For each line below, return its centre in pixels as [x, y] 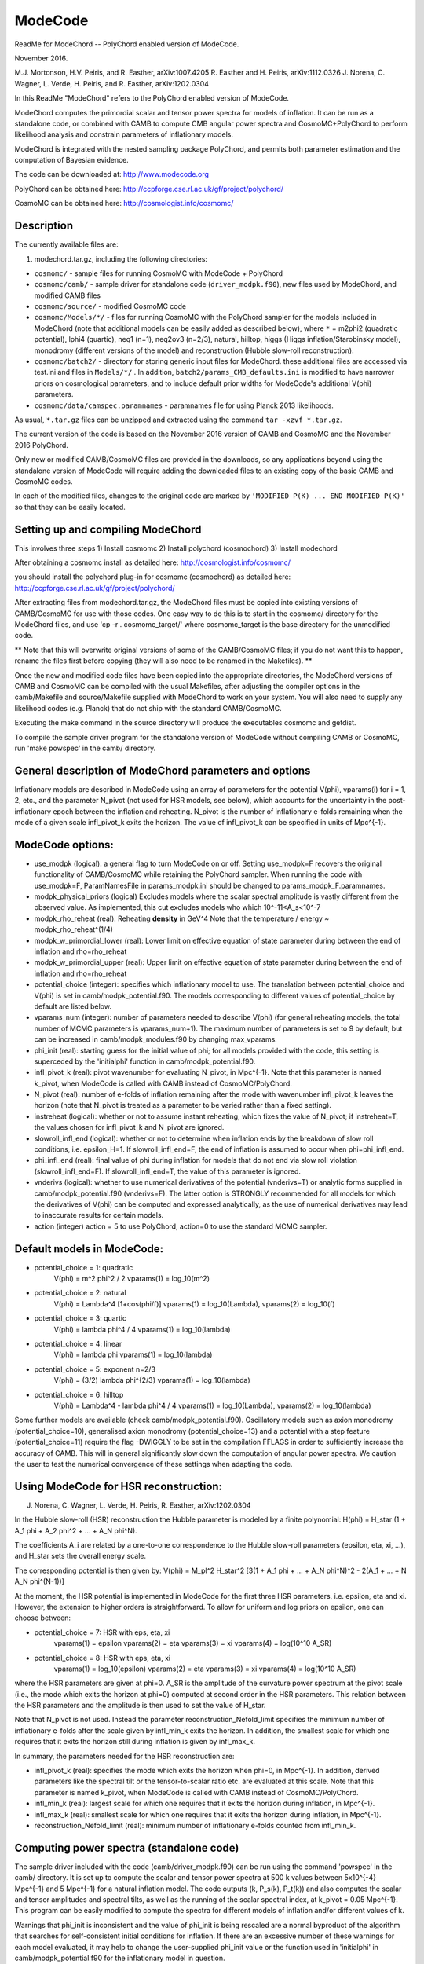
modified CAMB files [68, 295]
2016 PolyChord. [41, 445]
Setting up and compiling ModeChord [108, 529]
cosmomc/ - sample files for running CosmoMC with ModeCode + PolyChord [158, 273]
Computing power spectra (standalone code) [127, 1847]
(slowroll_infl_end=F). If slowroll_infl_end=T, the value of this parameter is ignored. [168, 1171]
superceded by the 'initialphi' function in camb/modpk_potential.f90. [145, 1061]
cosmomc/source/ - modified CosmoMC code [110, 306]
